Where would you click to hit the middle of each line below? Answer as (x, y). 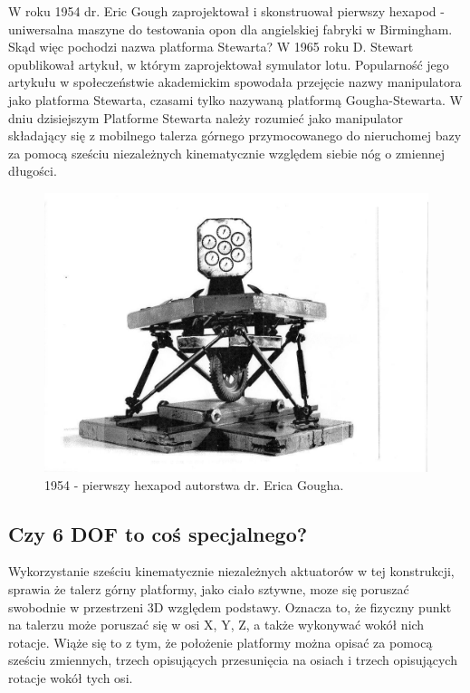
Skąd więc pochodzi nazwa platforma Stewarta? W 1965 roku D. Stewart (211, 47)
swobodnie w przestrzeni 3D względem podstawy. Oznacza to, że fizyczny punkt (230, 606)
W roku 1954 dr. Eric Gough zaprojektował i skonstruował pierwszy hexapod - (226, 11)
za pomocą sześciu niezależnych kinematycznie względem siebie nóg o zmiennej (226, 153)
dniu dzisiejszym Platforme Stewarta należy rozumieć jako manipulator (206, 117)
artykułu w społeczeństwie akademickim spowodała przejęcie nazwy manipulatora (235, 82)
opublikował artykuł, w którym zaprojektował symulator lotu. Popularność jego (229, 64)
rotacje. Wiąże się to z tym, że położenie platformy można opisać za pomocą (221, 642)
